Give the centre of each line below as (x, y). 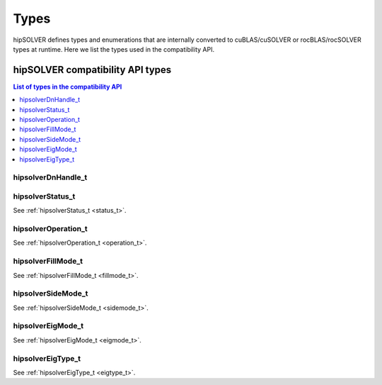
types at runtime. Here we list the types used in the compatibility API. (114, 49)
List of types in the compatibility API (68, 87)
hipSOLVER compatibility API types (92, 70)
